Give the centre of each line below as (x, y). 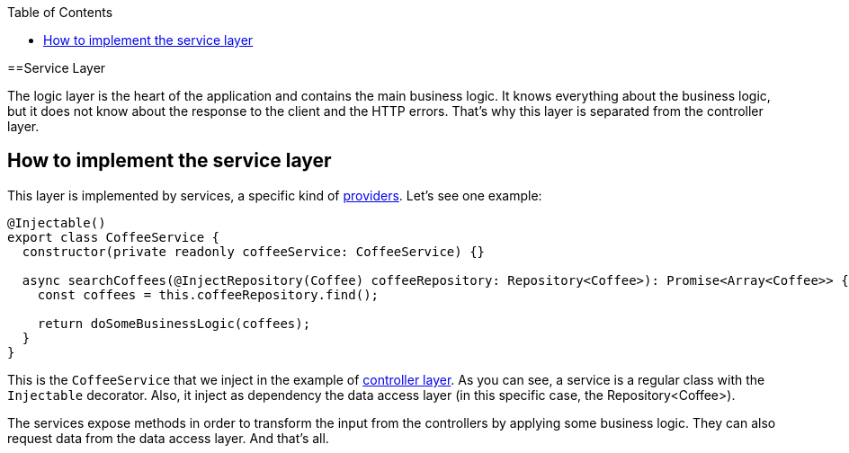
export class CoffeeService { (114, 237)
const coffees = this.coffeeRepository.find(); (208, 294)
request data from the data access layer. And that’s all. (168, 438)
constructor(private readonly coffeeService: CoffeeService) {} (254, 251)
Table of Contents (60, 12)
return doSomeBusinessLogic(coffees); (174, 323)
